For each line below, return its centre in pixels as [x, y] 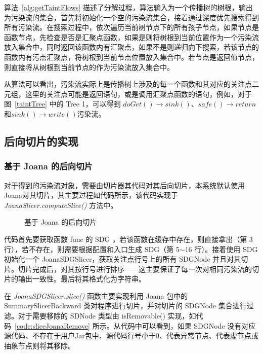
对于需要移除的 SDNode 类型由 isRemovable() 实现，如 [107, 316]
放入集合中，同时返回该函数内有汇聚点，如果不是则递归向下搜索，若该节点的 [131, 47]
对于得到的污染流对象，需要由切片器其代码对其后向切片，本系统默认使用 [124, 185]
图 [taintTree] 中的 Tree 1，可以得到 [62, 104]
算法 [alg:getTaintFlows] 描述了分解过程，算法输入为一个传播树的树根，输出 [128, 7]
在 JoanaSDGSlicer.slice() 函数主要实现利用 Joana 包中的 [96, 295]
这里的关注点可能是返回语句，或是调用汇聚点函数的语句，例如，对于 [138, 94]
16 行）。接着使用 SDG [221, 249]
